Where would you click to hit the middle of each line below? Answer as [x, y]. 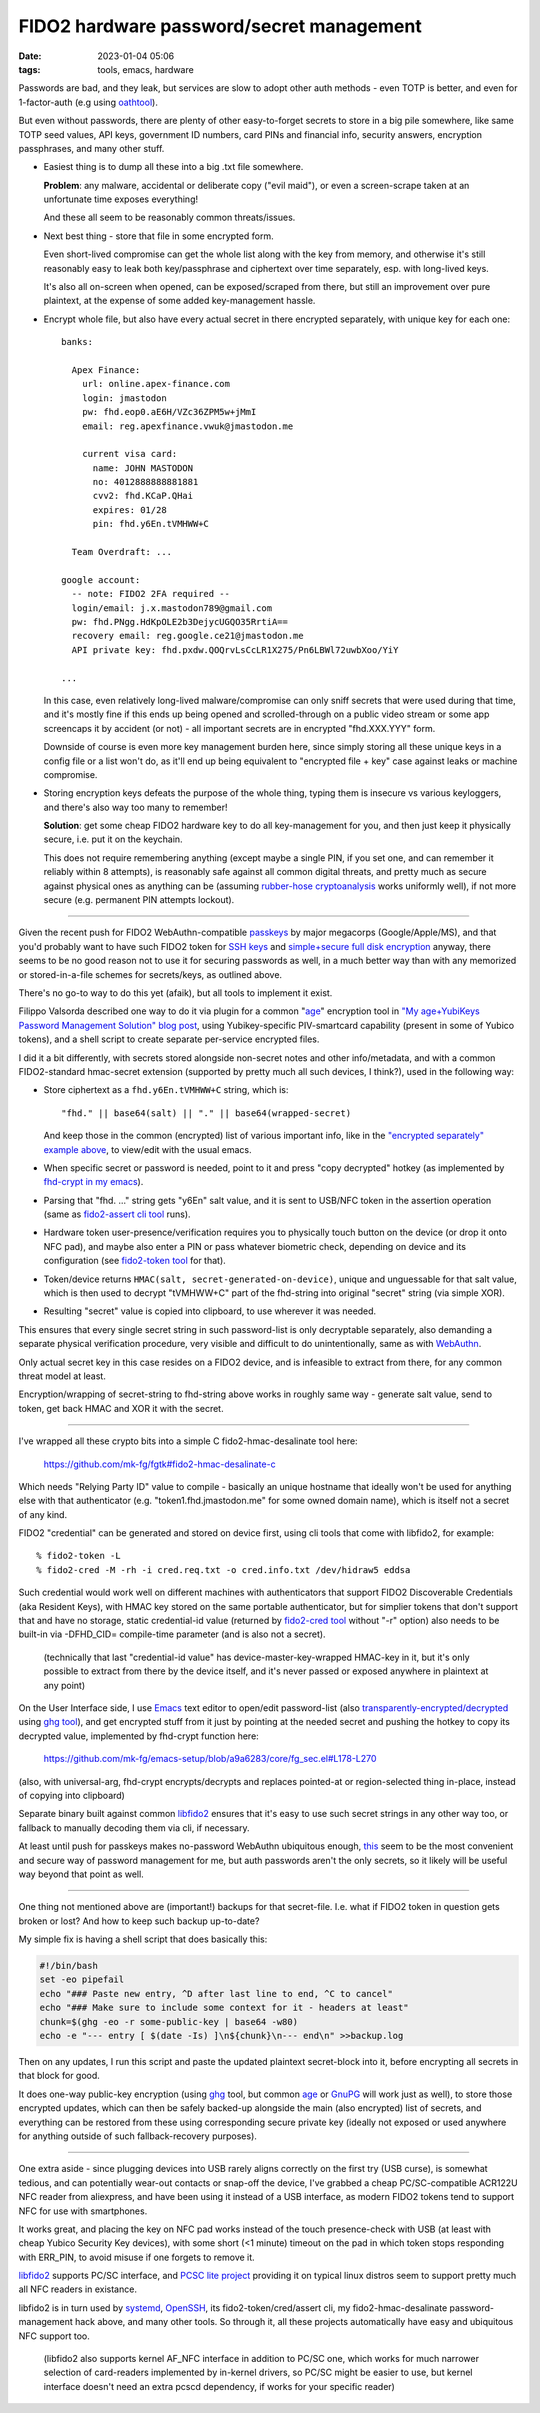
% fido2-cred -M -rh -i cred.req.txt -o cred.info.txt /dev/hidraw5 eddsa [223, 1569]
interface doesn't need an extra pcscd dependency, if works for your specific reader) [219, 2386]
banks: [77, 342]
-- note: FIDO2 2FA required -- [150, 594]
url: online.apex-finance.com [155, 384]
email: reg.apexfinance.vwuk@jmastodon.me [187, 426]
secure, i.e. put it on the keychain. [113, 839]
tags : [29, 69]
